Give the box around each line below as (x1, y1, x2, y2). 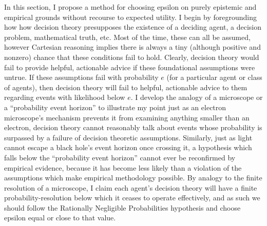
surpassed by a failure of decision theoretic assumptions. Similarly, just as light (4, 132, 253, 142)
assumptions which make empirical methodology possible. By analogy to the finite (4, 172, 262, 183)
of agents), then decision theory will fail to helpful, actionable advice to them (4, 81, 247, 92)
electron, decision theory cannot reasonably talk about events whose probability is (4, 122, 262, 133)
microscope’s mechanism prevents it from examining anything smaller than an (4, 112, 250, 122)
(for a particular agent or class (166, 72, 262, 83)
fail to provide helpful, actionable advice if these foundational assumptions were (4, 61, 255, 72)
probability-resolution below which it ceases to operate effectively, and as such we (4, 192, 260, 203)
